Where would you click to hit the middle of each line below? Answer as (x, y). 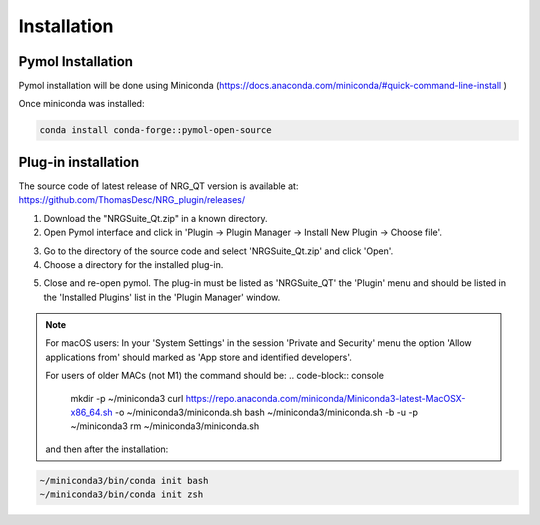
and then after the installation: (107, 449)
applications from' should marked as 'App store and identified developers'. (198, 357)
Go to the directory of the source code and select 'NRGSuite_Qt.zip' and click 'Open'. (218, 251)
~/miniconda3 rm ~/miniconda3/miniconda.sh (165, 426)
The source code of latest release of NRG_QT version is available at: (158, 186)
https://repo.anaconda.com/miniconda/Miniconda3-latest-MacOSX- (325, 398)
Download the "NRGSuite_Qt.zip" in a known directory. (156, 218)
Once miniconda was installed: (81, 104)
